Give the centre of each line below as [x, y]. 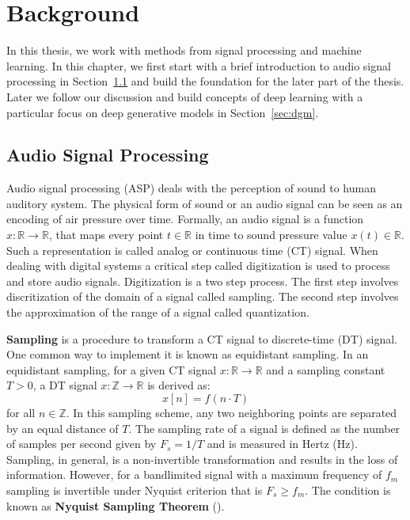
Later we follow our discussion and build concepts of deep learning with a [185, 96]
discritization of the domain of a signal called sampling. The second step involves [203, 296]
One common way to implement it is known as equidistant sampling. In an [188, 354]
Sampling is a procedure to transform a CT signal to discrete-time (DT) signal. [202, 338]
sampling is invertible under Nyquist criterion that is [135, 490]
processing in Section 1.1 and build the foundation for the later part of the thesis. [205, 81]
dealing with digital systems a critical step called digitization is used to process [198, 266]
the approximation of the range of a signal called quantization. [158, 312]
